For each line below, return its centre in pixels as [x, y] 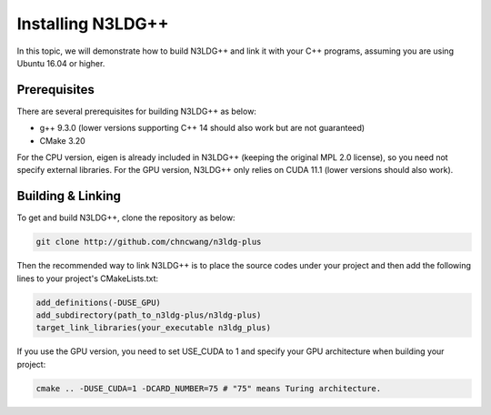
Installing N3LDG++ [93, 24]
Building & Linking [69, 196]
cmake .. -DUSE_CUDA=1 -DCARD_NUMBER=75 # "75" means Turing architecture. [209, 388]
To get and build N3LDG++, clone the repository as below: [126, 218]
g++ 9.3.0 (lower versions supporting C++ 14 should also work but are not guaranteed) [202, 128]
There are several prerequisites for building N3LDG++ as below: [136, 111]
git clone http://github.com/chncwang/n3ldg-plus [149, 242]
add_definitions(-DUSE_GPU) [98, 302]
